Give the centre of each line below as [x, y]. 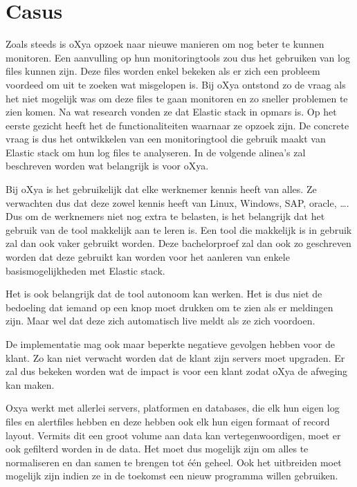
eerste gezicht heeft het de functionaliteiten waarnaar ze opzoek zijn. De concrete [177, 125]
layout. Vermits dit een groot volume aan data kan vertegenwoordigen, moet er [173, 435]
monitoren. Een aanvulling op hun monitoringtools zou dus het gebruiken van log [178, 57]
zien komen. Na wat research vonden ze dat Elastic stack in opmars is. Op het [171, 112]
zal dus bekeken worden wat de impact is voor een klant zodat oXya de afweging [177, 371]
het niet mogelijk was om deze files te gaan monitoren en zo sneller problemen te [177, 98]
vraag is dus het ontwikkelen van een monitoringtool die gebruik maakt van [166, 139]
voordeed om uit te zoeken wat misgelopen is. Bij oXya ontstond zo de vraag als [176, 84]
